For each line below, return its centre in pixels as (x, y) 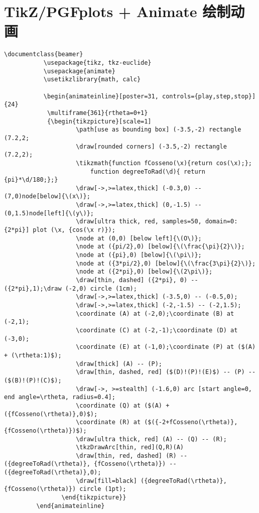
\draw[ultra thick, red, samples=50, (139, 222)
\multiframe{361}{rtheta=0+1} (97, 113)
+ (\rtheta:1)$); (33, 355)
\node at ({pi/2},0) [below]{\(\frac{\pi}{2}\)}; (160, 247)
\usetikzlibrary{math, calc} (92, 80)
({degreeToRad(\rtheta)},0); (53, 473)
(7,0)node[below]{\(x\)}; (47, 197)
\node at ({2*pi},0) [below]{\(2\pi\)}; (144, 272)
